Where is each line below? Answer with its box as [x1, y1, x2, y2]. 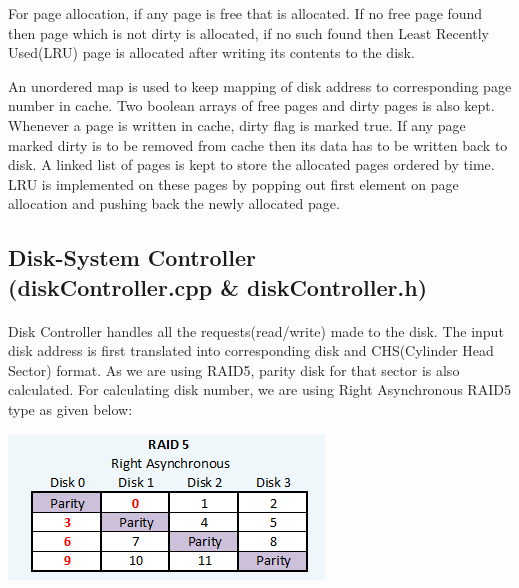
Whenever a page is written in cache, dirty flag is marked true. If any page [8, 114, 466, 135]
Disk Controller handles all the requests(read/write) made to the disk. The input [8, 320, 504, 341]
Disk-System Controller [8, 242, 256, 273]
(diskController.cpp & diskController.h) [8, 271, 428, 302]
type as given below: [8, 399, 133, 420]
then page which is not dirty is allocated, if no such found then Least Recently [8, 22, 490, 43]
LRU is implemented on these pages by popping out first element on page [8, 173, 459, 194]
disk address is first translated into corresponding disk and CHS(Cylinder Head [8, 340, 494, 361]
